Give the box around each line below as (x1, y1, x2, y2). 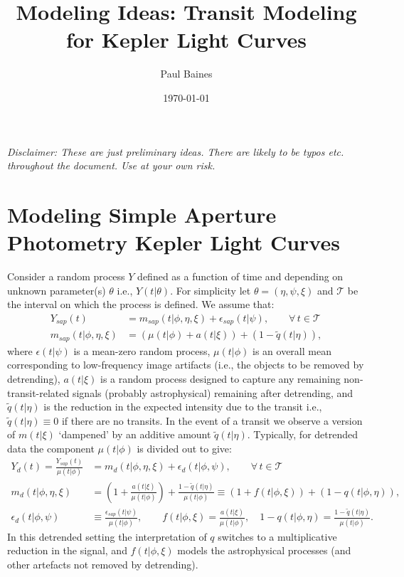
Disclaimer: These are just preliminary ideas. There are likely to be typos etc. (7, 144, 344, 159)
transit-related (7, 385, 70, 400)
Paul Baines (160, 66, 213, 81)
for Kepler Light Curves (65, 25, 307, 54)
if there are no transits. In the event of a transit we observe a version (61, 413, 363, 428)
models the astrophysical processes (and (177, 543, 351, 558)
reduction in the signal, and (7, 543, 127, 558)
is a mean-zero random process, (73, 343, 211, 358)
